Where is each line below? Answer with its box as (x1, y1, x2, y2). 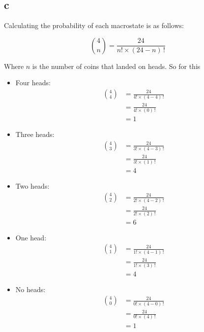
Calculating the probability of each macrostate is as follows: (4, 20, 184, 31)
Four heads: (15, 77, 51, 88)
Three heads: (15, 129, 55, 139)
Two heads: (15, 181, 50, 191)
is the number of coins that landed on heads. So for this (32, 61, 201, 71)
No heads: (15, 284, 46, 294)
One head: (15, 232, 47, 242)
